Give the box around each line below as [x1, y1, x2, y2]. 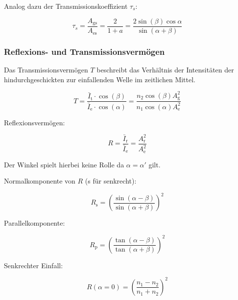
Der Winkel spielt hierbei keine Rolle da [4, 159, 124, 169]
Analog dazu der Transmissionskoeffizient [4, 1, 128, 11]
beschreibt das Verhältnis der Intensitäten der [96, 65, 234, 75]
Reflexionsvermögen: [4, 117, 65, 127]
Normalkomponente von [4, 176, 75, 186]
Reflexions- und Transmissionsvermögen [4, 46, 165, 57]
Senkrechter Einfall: [4, 260, 63, 270]
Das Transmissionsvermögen [4, 65, 88, 75]
